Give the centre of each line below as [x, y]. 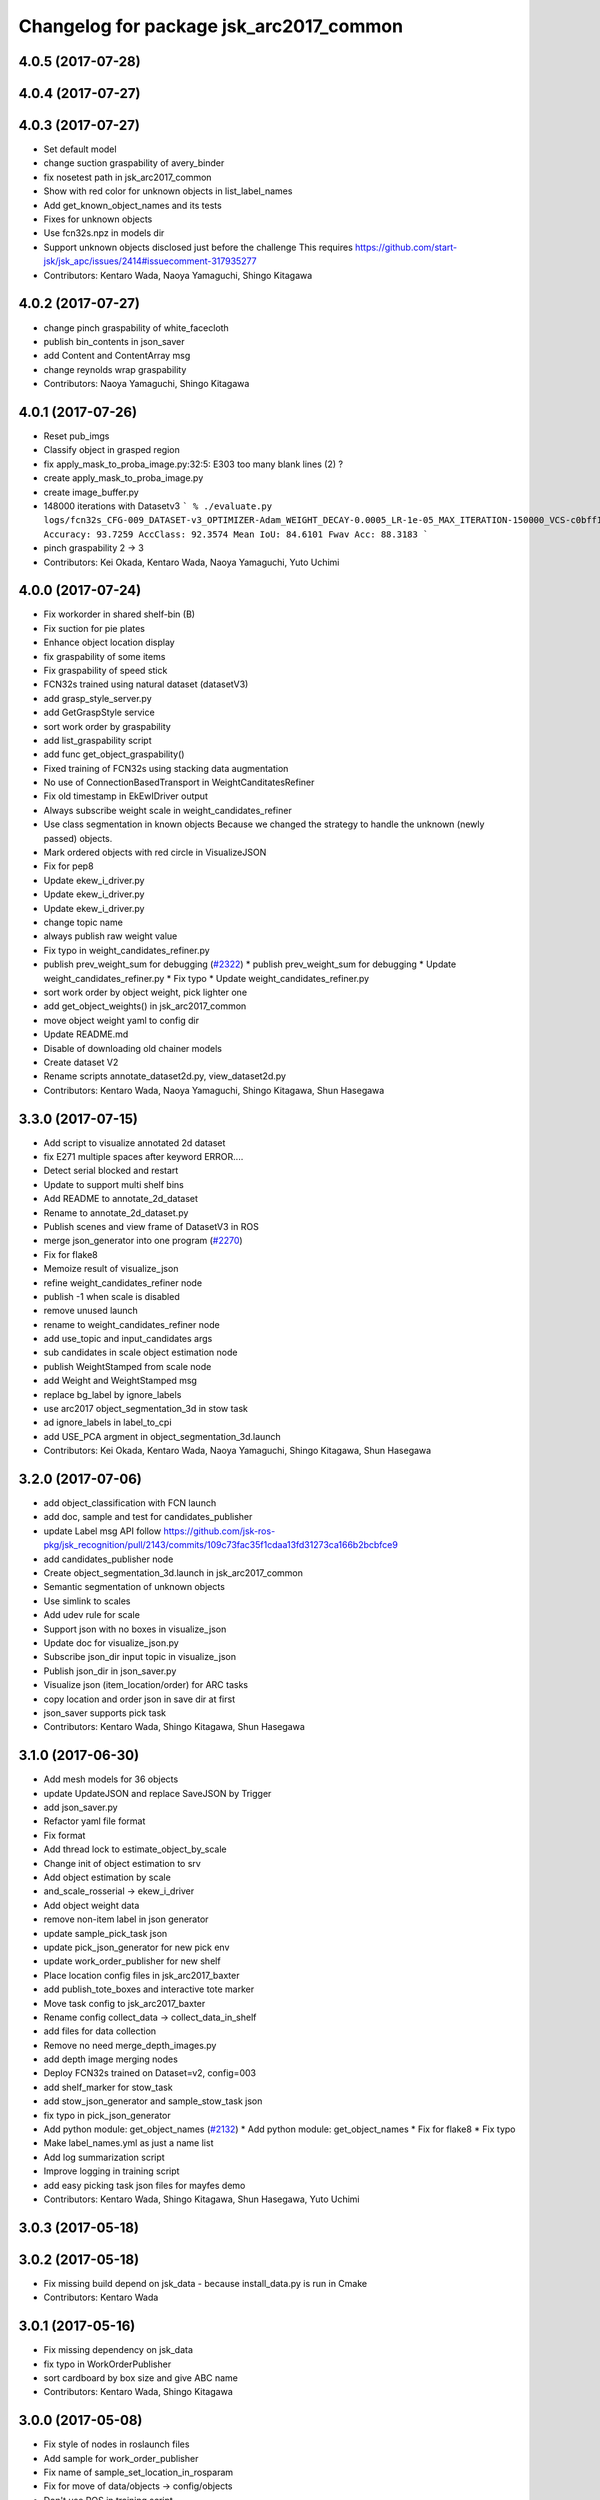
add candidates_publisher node [108, 1559]
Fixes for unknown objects [98, 219]
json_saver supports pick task [105, 1712]
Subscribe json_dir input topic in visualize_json [140, 1657]
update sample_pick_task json [105, 1933]
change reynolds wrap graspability [115, 369]
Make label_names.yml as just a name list [128, 2143]
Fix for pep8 [68, 866]
